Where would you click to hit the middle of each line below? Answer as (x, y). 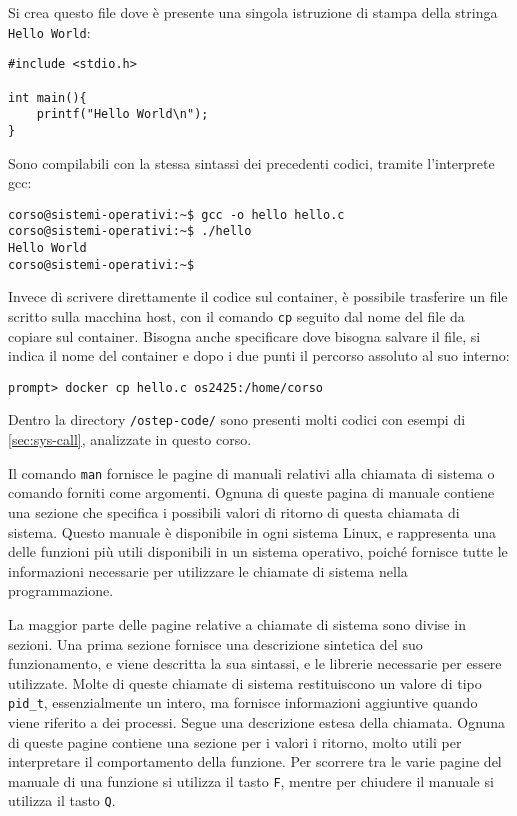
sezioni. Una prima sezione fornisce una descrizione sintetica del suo (215, 643)
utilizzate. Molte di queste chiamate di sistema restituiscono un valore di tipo (245, 682)
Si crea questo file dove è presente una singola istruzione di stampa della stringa (253, 12)
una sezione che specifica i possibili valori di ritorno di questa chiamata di (234, 511)
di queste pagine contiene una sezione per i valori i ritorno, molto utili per (235, 741)
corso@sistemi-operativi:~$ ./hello (130, 231)
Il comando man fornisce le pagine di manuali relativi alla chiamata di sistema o (251, 472)
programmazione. (61, 590)
